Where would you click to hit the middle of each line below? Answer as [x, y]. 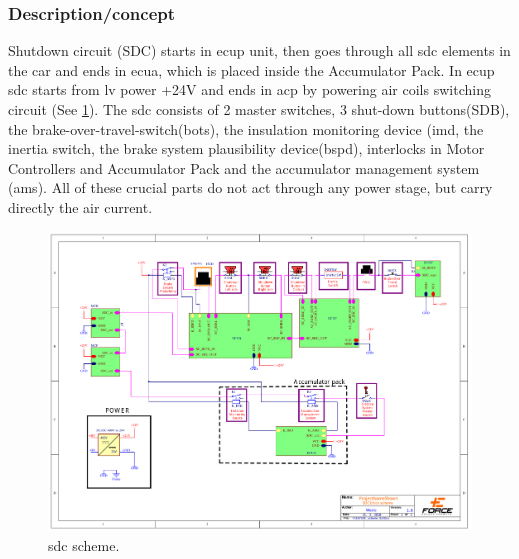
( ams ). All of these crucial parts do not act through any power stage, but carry [250, 187]
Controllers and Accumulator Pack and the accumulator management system [244, 167]
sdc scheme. [84, 544]
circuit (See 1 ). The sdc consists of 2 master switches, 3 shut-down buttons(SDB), [259, 109]
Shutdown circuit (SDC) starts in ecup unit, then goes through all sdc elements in [259, 50]
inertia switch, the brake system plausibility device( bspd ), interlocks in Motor [246, 148]
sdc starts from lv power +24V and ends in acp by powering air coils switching [249, 89]
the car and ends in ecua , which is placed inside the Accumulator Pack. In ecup [251, 69]
